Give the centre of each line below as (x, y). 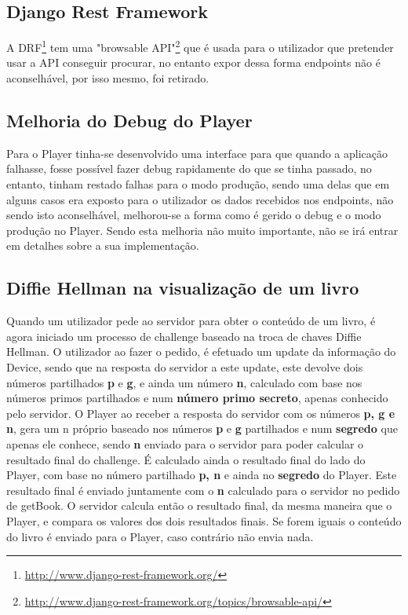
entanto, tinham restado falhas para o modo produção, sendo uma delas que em (198, 184)
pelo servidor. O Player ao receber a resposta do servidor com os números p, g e (201, 413)
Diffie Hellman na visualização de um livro (183, 288)
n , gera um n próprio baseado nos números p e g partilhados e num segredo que (202, 428)
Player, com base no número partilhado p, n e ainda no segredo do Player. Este (202, 475)
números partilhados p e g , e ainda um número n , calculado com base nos (184, 382)
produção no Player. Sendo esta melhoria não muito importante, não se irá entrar (202, 230)
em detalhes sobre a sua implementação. (103, 245)
